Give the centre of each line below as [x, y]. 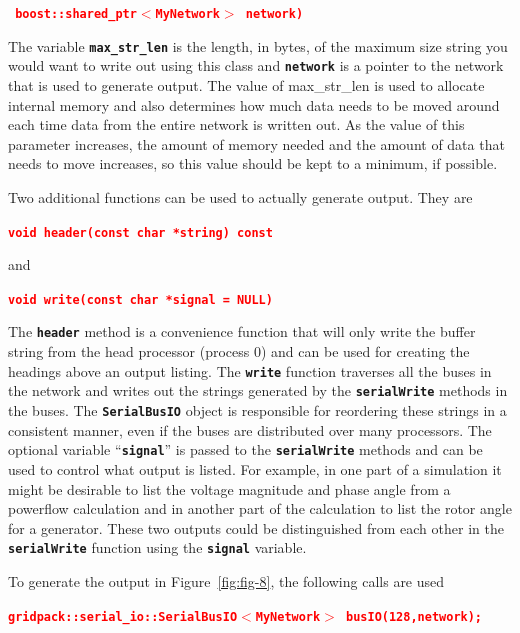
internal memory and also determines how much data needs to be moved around [254, 104]
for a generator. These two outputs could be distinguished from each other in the [256, 527]
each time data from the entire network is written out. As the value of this [236, 124]
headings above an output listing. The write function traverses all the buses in [250, 370]
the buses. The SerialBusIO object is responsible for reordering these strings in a [257, 410]
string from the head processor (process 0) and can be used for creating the [239, 351]
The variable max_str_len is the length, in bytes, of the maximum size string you [258, 45]
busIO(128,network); [414, 616]
